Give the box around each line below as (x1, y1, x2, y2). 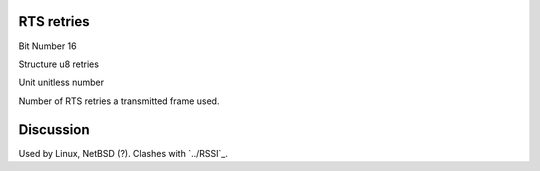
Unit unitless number (18, 76, 105, 89)
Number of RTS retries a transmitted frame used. (18, 95, 220, 107)
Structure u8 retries (18, 58, 100, 70)
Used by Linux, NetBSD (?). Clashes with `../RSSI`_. (18, 147, 229, 159)
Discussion (18, 121, 90, 138)
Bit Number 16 (18, 40, 77, 52)
